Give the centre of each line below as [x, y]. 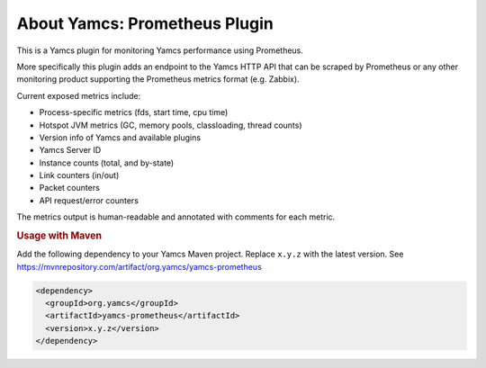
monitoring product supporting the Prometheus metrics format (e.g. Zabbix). [158, 79]
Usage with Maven [59, 236]
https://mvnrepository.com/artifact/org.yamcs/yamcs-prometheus [139, 266]
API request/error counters [89, 200]
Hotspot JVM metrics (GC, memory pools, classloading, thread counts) [171, 125]
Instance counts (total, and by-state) [107, 163]
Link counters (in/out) [79, 175]
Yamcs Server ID [70, 150]
